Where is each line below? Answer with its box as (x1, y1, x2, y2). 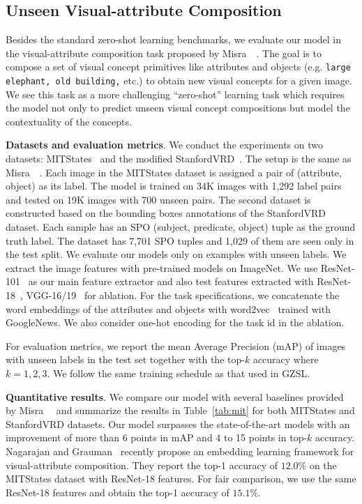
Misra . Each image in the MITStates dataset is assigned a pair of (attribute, (6, 165, 342, 179)
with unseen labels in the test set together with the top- (6, 352, 245, 367)
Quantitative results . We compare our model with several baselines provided (6, 389, 344, 404)
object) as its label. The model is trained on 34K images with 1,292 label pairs (6, 178, 342, 193)
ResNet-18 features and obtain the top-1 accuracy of (6, 484, 229, 499)
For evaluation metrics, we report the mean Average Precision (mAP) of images (6, 338, 346, 353)
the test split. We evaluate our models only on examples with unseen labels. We (6, 247, 347, 261)
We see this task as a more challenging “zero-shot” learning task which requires (6, 86, 345, 101)
